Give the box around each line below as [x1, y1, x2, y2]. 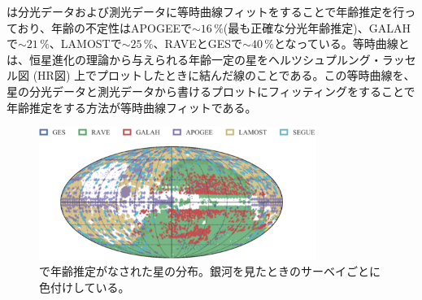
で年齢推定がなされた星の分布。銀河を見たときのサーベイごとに [39, 263, 381, 280]
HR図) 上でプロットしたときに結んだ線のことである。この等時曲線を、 [37, 67, 415, 84]
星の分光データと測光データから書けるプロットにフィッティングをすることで [7, 82, 415, 99]
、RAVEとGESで [153, 35, 243, 52]
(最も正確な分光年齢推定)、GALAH [223, 19, 411, 36]
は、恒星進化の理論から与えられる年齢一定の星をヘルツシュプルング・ [7, 50, 382, 67]
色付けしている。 [39, 278, 130, 295]
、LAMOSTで [49, 35, 122, 52]
